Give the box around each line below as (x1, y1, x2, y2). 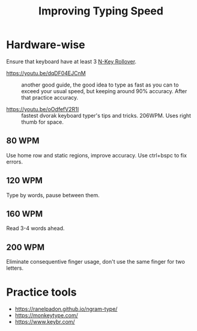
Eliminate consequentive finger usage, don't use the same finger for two (6, 258, 185, 266)
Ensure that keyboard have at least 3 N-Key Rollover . (6, 58, 137, 65)
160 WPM (6, 208, 43, 219)
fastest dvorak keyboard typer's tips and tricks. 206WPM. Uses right (21, 112, 191, 119)
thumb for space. (21, 118, 64, 126)
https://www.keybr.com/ (14, 318, 75, 326)
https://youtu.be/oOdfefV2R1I (6, 105, 79, 112)
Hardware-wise (6, 38, 85, 52)
